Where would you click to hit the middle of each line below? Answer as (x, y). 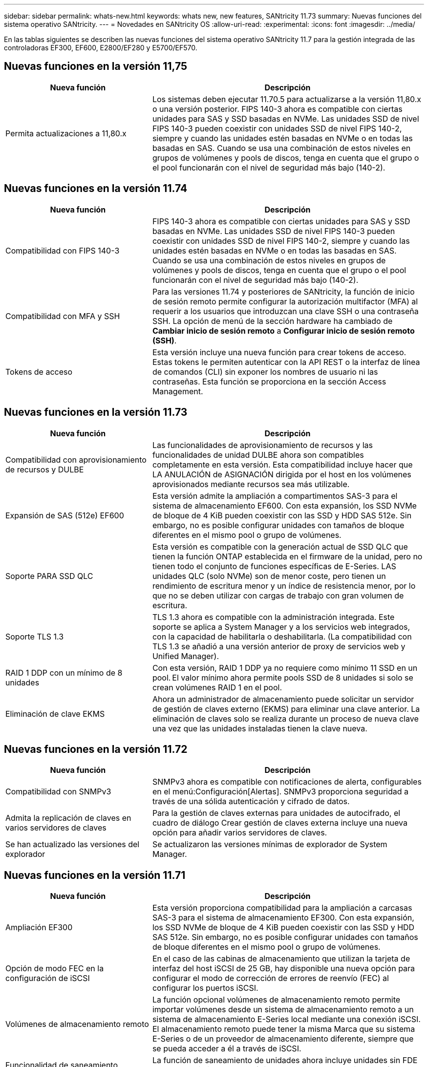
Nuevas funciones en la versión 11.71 (95, 875)
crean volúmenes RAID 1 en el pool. (217, 687)
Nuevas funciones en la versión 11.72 (96, 749)
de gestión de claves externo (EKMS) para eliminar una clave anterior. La (286, 709)
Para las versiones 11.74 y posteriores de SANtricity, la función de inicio (283, 291)
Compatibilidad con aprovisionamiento (76, 459)
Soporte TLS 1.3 (35, 636)
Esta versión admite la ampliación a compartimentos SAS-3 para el (275, 496)
